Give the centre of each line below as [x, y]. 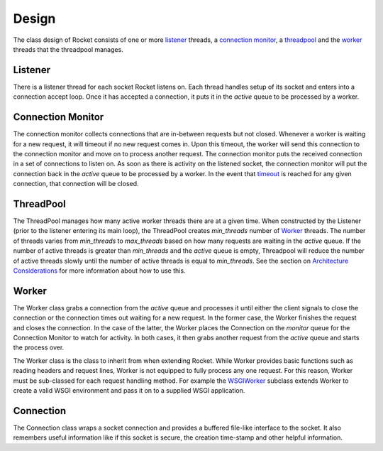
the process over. [39, 347]
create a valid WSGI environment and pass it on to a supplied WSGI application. [129, 390]
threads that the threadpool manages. [68, 49]
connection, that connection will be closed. [76, 184]
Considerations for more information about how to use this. [99, 271]
